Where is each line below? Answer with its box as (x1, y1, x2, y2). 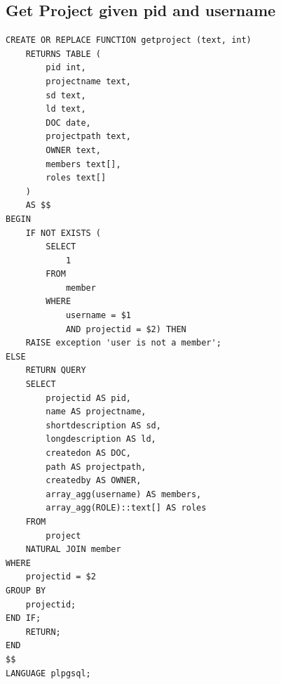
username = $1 (65, 310, 131, 321)
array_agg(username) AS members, (46, 489, 202, 499)
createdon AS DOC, (46, 448, 131, 459)
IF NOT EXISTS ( (25, 228, 102, 238)
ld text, (46, 104, 86, 114)
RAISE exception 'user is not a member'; (25, 338, 221, 348)
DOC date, (46, 117, 91, 128)
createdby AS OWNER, (46, 475, 142, 486)
